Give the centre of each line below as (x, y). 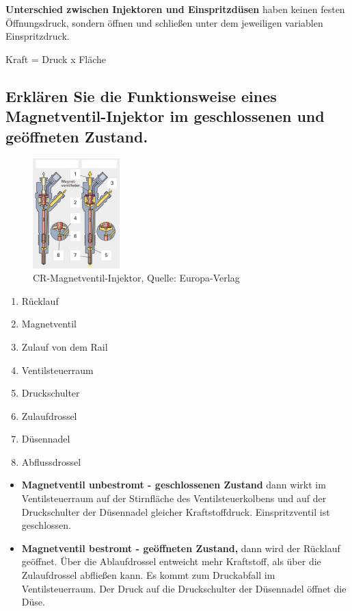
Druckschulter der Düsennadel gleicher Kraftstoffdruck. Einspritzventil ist (176, 511)
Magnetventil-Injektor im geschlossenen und (165, 116)
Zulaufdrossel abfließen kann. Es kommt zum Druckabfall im (148, 575)
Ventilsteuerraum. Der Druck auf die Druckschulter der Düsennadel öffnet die (184, 588)
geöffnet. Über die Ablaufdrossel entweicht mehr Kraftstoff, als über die (171, 561)
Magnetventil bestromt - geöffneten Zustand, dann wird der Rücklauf (181, 548)
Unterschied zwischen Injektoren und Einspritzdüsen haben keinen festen (175, 9)
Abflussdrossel (51, 461)
